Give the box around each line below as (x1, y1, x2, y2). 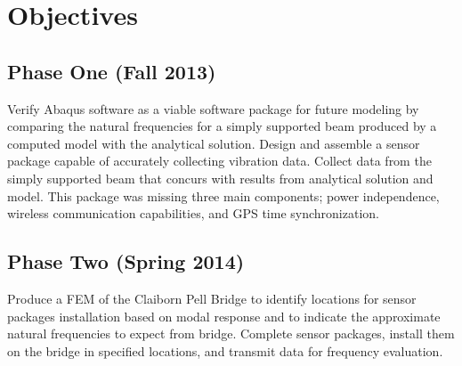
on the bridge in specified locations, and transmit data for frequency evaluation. (7, 341, 443, 360)
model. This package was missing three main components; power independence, (7, 186, 440, 205)
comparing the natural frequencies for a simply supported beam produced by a (7, 117, 437, 135)
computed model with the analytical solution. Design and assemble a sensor (7, 134, 420, 152)
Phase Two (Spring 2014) (7, 248, 245, 275)
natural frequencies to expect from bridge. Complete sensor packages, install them (7, 324, 455, 343)
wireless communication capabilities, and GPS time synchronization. (7, 204, 379, 223)
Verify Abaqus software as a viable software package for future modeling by (7, 99, 419, 118)
